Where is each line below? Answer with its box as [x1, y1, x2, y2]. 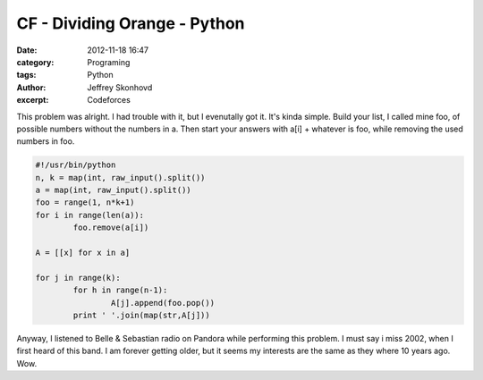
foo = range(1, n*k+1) [35, 198, 135, 207]
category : [16, 56, 55, 67]
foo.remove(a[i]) [72, 223, 149, 232]
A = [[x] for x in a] [35, 248, 131, 258]
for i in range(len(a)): [35, 210, 145, 220]
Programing [87, 56, 131, 67]
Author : [16, 81, 47, 93]
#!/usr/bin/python [35, 160, 116, 170]
